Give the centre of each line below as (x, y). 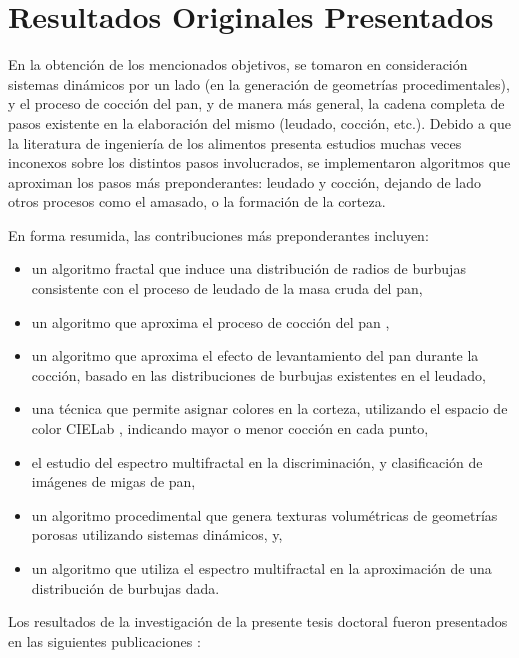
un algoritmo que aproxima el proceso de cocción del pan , (210, 321)
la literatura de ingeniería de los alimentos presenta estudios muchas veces (235, 142)
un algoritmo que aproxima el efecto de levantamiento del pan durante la (255, 355)
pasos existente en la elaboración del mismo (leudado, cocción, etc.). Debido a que (259, 122)
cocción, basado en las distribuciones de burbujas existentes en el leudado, (258, 374)
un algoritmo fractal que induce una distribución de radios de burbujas (248, 268)
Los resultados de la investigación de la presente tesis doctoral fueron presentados (258, 621)
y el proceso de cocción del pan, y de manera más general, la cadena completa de (256, 103)
